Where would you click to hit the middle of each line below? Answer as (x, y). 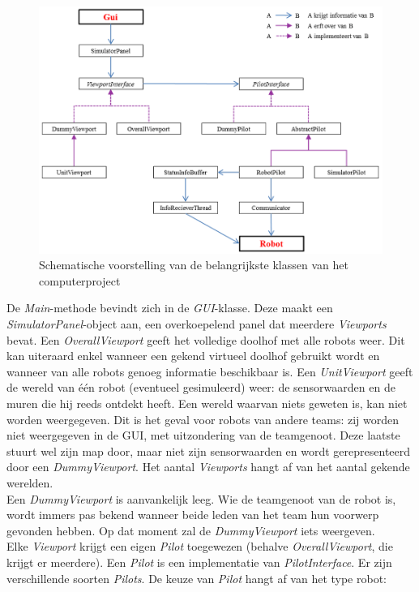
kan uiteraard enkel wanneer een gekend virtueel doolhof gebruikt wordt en (193, 356)
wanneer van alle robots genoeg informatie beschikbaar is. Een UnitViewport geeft (210, 371)
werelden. (30, 482)
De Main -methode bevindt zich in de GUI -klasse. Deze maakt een (170, 308)
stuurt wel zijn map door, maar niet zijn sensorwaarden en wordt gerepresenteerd (209, 450)
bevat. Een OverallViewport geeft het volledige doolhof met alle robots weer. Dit (206, 339)
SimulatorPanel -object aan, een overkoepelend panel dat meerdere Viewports (197, 324)
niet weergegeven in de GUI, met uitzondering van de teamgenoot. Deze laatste (203, 435)
